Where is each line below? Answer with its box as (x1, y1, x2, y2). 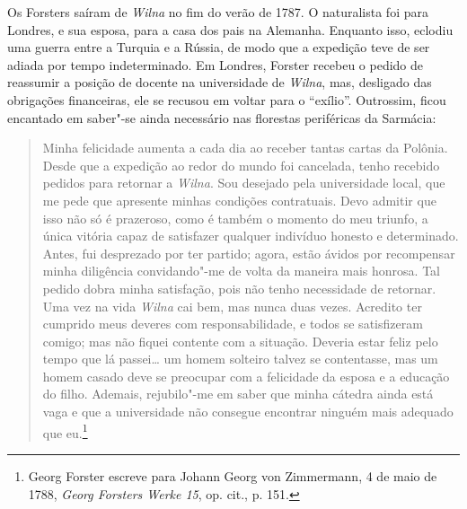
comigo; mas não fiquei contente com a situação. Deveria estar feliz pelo (42, 331, 438, 350)
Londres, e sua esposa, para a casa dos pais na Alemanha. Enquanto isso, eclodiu (7, 20, 454, 39)
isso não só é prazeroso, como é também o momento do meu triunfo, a (42, 208, 428, 227)
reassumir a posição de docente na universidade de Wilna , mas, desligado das (7, 73, 432, 92)
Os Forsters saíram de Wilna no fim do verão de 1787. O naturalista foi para (7, 3, 428, 21)
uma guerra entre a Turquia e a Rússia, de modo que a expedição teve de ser (7, 38, 430, 57)
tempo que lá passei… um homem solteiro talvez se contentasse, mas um (42, 349, 438, 368)
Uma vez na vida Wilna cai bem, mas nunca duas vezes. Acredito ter (42, 296, 422, 315)
